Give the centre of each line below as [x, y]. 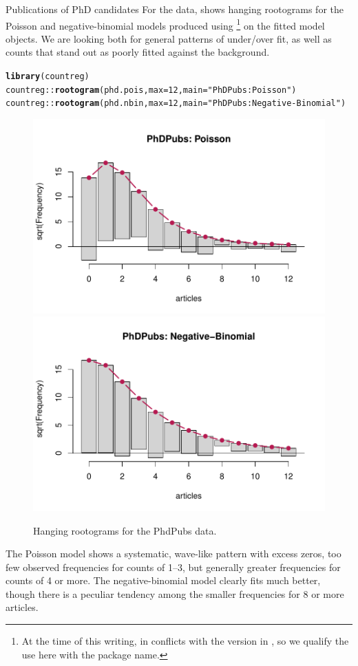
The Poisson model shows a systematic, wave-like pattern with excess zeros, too [173, 554]
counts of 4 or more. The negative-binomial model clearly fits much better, [163, 580]
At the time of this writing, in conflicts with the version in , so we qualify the [185, 641]
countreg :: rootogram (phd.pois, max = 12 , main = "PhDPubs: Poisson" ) [151, 90]
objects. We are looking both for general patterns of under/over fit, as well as [169, 38]
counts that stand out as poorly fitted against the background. [138, 52]
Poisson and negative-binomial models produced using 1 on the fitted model [165, 24]
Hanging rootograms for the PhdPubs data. [125, 530]
